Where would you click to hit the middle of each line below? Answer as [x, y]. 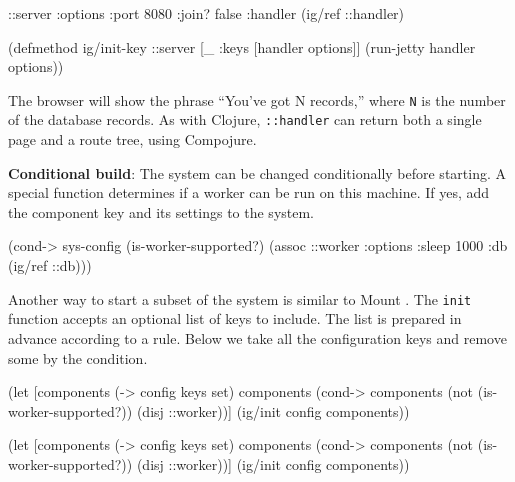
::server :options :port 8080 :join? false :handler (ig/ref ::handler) [206, 13]
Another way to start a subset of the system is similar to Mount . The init [240, 298]
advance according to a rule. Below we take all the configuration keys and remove [257, 337]
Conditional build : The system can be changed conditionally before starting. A [257, 172]
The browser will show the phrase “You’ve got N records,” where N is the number [257, 99]
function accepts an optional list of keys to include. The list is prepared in [235, 318]
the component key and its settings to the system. [161, 211]
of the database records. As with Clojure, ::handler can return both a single [245, 119]
